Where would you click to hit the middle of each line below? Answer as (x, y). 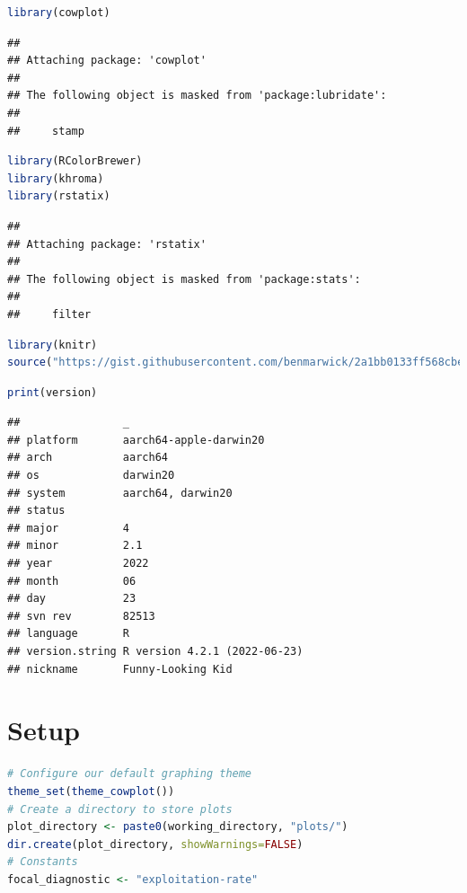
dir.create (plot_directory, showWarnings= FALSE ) (155, 844)
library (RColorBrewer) (75, 161)
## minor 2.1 (75, 546)
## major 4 (69, 528)
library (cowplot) (59, 13)
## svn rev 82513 (81, 616)
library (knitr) (53, 345)
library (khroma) (56, 178)
